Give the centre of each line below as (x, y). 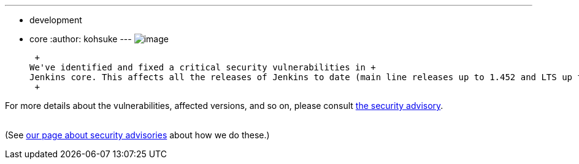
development (56, 20)
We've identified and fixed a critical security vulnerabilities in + (203, 67)
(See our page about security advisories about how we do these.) (137, 135)
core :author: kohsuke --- (81, 39)
